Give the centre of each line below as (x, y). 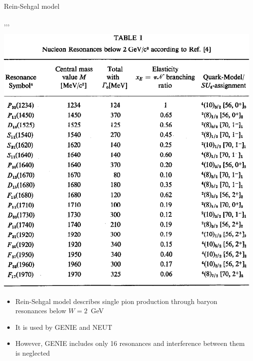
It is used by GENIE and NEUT (64, 327)
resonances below (41, 311)
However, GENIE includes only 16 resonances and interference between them (130, 343)
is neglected (33, 352)
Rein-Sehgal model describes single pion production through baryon (116, 301)
